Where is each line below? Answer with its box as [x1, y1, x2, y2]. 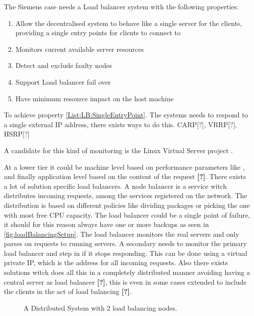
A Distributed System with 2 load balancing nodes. [23, 302, 177, 313]
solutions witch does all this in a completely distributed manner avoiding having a [4, 267, 250, 277]
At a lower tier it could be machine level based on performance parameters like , [4, 161, 245, 172]
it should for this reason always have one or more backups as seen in [4, 219, 209, 229]
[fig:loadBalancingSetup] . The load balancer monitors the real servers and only [4, 228, 239, 239]
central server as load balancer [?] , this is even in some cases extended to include [4, 276, 247, 287]
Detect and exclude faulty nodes [15, 60, 112, 70]
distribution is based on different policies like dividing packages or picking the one [4, 200, 250, 210]
